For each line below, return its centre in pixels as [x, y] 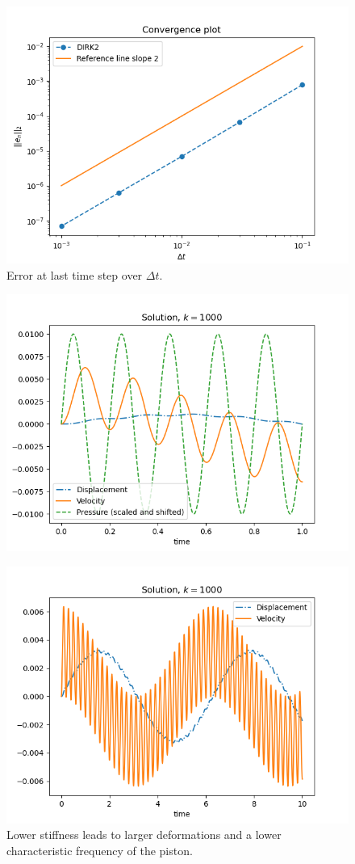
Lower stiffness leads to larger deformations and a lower [144, 834]
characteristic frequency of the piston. [100, 850]
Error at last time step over [75, 274]
